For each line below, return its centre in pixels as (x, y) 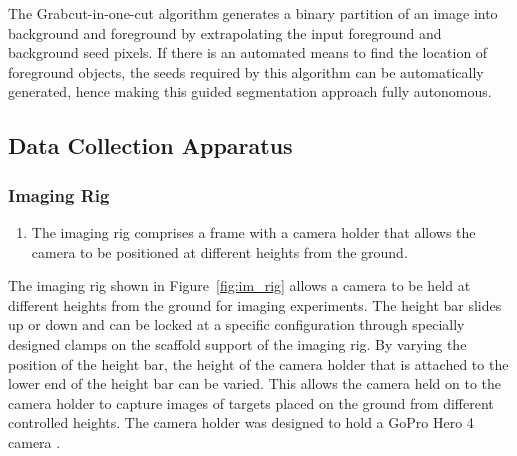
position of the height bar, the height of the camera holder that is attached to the (258, 363)
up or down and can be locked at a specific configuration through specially (236, 324)
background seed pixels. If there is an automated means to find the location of (248, 52)
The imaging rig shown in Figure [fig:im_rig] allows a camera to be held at (239, 285)
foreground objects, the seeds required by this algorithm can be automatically (246, 71)
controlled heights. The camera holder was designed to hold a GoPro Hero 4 (241, 422)
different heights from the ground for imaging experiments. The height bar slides (255, 304)
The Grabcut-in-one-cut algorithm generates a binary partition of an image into (253, 13)
